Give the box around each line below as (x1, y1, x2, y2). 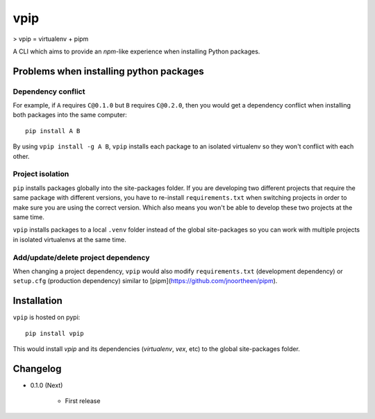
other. (12, 152, 30, 160)
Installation (12, 295, 62, 307)
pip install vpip (25, 330, 84, 337)
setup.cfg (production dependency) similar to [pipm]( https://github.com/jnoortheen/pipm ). (12, 277, 278, 285)
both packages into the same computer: (12, 111, 128, 119)
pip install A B (25, 127, 81, 135)
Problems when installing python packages (12, 65, 204, 77)
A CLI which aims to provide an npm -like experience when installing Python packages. (12, 47, 260, 55)
